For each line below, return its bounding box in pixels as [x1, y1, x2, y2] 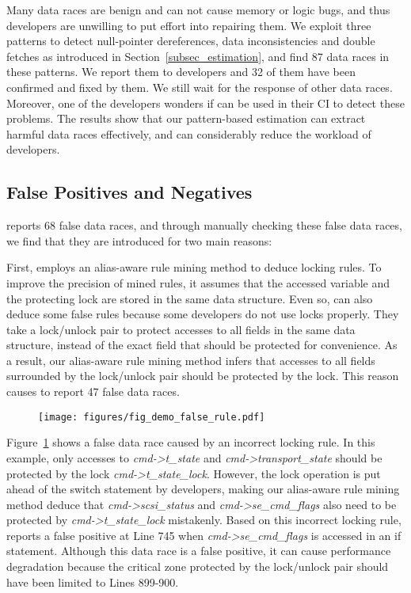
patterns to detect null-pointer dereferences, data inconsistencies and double [6, 32, 375, 49]
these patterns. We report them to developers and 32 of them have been [6, 63, 356, 80]
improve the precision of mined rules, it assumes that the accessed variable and [6, 274, 390, 291]
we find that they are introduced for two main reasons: [6, 232, 272, 249]
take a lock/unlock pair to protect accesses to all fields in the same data [6, 321, 356, 337]
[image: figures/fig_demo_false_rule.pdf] [38, 411, 265, 423]
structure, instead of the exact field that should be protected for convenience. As [6, 336, 398, 353]
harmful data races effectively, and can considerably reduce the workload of [6, 125, 371, 142]
